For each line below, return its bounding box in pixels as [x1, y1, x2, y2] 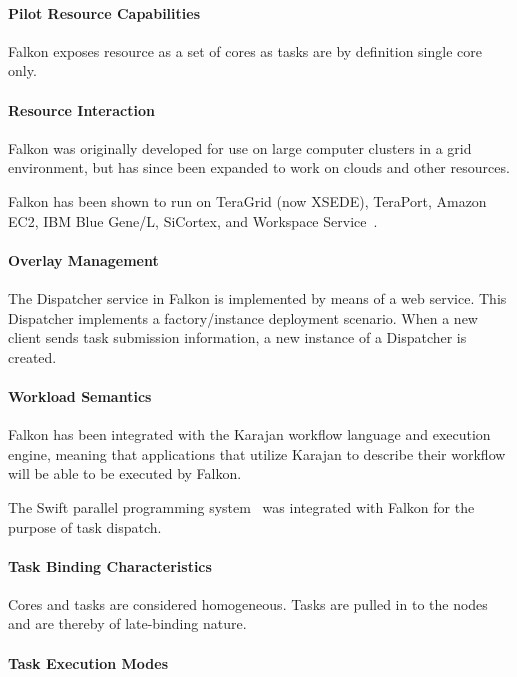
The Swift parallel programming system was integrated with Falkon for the [8, 496, 475, 517]
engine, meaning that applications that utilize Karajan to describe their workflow [8, 443, 506, 464]
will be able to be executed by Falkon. [8, 463, 242, 484]
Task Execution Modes [8, 652, 169, 673]
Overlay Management [8, 249, 159, 270]
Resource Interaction [8, 99, 155, 120]
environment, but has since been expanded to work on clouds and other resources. [8, 157, 510, 178]
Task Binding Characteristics [8, 555, 212, 576]
